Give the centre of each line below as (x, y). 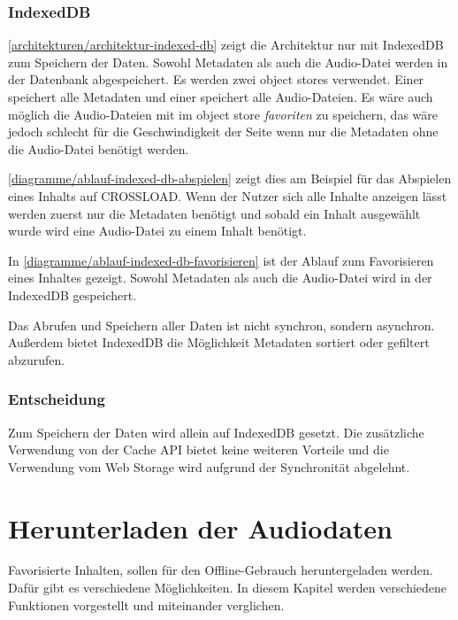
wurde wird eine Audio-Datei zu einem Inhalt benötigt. (157, 231)
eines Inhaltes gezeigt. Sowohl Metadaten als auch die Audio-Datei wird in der (220, 278)
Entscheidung (57, 399)
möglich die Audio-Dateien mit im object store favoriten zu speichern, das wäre (223, 114)
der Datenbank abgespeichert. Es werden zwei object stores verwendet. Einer (216, 79)
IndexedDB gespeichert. (73, 294)
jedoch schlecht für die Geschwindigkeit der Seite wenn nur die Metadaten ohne (223, 132)
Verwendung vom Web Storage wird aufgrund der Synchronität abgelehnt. (209, 466)
